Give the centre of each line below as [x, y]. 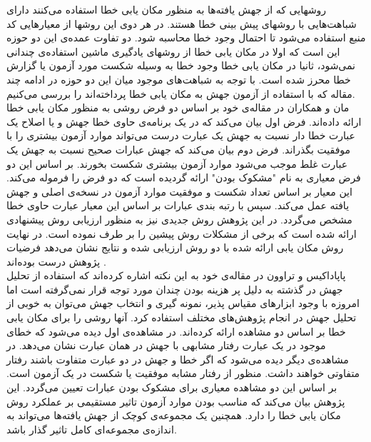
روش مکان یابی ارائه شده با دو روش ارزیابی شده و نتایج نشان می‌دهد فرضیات [175, 247]
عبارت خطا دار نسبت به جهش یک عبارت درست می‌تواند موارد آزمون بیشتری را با [181, 135]
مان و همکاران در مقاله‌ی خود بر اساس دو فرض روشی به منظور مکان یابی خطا [178, 107]
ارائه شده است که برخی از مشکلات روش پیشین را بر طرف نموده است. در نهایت [182, 233]
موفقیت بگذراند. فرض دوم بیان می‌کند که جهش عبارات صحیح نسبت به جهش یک [179, 149]
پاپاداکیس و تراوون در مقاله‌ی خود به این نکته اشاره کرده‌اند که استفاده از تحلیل [176, 275]
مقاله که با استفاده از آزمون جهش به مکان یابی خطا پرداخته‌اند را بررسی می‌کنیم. [181, 93]
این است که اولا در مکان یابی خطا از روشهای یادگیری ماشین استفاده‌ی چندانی [173, 51]
